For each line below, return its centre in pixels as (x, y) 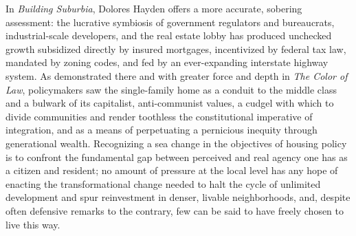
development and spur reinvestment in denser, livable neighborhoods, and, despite (178, 197)
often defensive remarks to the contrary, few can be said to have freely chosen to (175, 210)
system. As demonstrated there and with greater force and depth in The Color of (177, 75)
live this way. (33, 224)
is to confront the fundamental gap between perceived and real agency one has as (177, 157)
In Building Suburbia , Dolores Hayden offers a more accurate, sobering (154, 8)
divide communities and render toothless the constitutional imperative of (159, 116)
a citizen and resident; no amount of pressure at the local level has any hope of (172, 170)
